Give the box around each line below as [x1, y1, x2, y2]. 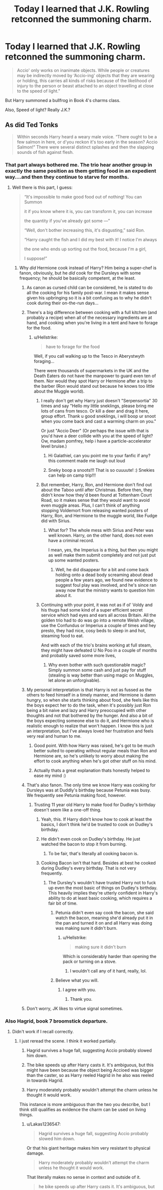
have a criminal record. [48, 538, 95, 544]
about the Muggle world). [33, 388, 85, 394]
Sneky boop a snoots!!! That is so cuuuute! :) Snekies [48, 467, 155, 473]
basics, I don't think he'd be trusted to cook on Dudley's [41, 822, 153, 827]
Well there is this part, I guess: [12, 184, 73, 190]
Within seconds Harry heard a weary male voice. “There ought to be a [16, 133, 157, 139]
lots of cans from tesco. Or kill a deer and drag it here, [41, 408, 149, 414]
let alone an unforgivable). [48, 678, 101, 683]
